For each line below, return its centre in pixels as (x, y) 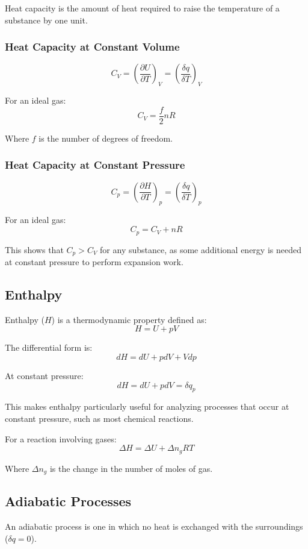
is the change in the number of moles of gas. (131, 468)
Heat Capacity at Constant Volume (92, 47)
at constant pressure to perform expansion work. (94, 261)
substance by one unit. (46, 20)
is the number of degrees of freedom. (106, 138)
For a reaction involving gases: (61, 438)
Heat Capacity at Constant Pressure (95, 165)
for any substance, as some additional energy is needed (201, 249)
